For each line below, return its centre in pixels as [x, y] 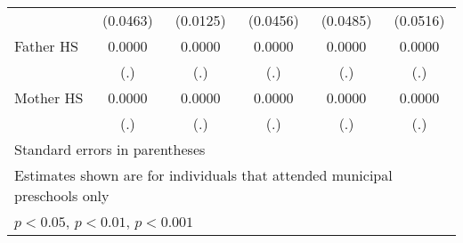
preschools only [62, 195]
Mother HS [49, 97]
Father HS [46, 46]
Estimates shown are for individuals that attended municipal [203, 175]
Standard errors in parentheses [110, 149]
